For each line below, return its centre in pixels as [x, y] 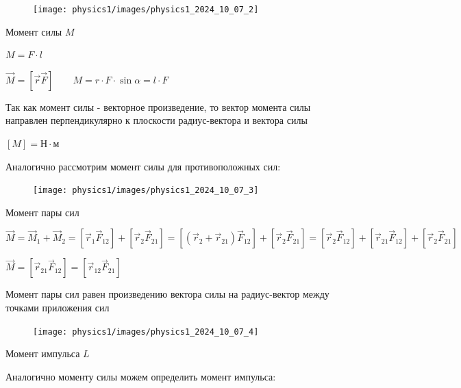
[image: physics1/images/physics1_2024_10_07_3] [146, 191]
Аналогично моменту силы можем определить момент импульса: [141, 376]
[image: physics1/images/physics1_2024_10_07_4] [146, 332]
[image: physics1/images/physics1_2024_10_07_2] [146, 10]
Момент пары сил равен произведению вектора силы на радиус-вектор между [167, 294]
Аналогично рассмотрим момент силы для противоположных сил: [143, 166]
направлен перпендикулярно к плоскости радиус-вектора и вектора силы [157, 120]
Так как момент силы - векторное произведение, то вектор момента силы [158, 106]
